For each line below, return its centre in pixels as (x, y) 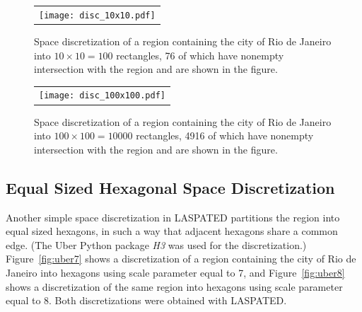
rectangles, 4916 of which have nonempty (225, 135)
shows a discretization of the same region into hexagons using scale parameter (174, 286)
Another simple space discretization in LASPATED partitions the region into (173, 217)
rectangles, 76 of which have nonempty (200, 55)
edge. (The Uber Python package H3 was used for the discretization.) (156, 244)
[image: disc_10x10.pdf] (97, 15)
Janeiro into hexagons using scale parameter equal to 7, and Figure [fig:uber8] (175, 272)
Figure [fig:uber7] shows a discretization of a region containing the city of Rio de (181, 259)
